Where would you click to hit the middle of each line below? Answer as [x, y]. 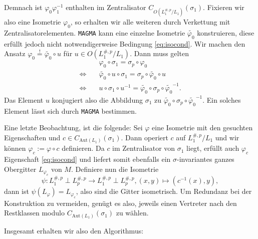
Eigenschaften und [32, 137]
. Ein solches [222, 99]
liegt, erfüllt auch [213, 148]
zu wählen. [132, 213]
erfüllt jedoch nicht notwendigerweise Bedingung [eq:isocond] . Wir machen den [125, 43]
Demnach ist [23, 7]
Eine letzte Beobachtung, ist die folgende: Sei [73, 128]
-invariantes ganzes [205, 159]
